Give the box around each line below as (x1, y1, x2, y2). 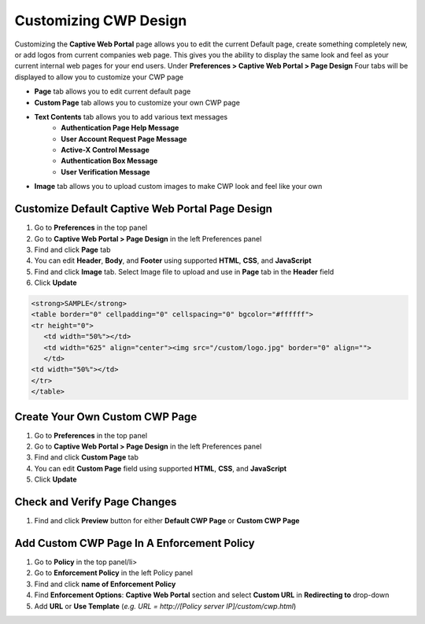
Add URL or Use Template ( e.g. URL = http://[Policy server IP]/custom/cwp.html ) (34, 601, 297, 611)
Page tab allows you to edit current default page (34, 87, 191, 96)
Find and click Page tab (34, 245, 111, 254)
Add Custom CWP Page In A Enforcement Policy (14, 536, 255, 550)
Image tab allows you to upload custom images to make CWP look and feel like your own (34, 182, 323, 191)
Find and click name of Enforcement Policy (34, 579, 176, 589)
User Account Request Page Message (61, 134, 187, 143)
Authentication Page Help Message (61, 123, 179, 133)
